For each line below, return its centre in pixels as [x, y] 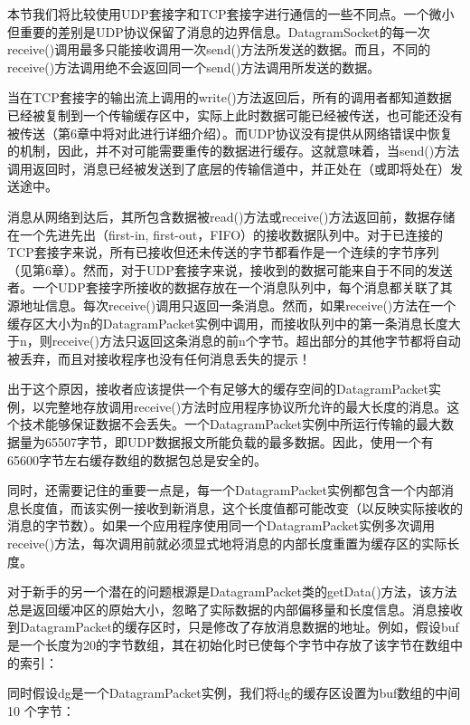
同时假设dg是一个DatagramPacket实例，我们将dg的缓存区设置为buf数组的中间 [234, 693]
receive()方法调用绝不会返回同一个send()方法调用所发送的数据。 [194, 67]
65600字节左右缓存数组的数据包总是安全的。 [137, 459]
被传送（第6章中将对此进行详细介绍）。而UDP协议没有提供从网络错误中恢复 [230, 133]
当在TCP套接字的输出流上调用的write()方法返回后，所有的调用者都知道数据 [230, 97]
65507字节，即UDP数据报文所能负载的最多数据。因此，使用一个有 [239, 442]
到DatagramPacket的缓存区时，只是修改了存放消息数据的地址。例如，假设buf [233, 627]
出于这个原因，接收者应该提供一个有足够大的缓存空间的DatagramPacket [218, 389]
